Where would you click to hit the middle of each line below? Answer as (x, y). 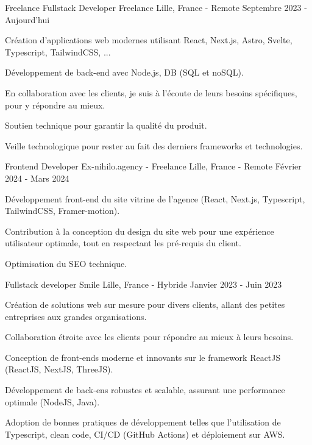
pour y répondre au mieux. (55, 105)
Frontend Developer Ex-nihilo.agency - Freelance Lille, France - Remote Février (153, 166)
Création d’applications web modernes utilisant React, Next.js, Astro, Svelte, (149, 40)
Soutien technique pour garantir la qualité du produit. (106, 125)
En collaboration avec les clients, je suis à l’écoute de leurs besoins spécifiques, (151, 92)
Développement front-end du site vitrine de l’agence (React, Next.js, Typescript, (155, 198)
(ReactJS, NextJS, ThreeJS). (59, 369)
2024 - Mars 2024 (37, 178)
